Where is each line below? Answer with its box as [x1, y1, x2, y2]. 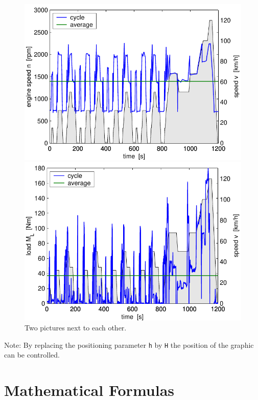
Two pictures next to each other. [25, 322, 127, 333]
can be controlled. [4, 349, 60, 360]
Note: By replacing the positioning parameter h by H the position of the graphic [4, 339, 254, 350]
